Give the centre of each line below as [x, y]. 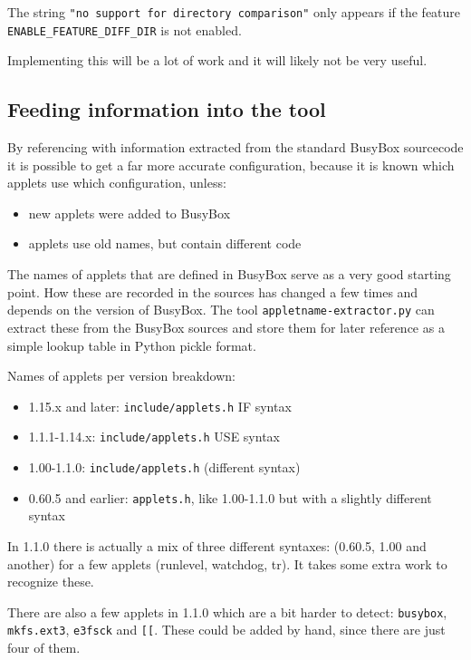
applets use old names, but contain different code [165, 243]
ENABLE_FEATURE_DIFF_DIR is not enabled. [125, 29]
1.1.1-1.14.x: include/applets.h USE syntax [154, 437]
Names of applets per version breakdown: [121, 376]
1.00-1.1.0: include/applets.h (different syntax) [164, 467]
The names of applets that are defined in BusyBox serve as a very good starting [229, 274]
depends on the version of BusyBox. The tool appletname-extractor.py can [221, 310]
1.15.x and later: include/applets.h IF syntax [160, 406]
